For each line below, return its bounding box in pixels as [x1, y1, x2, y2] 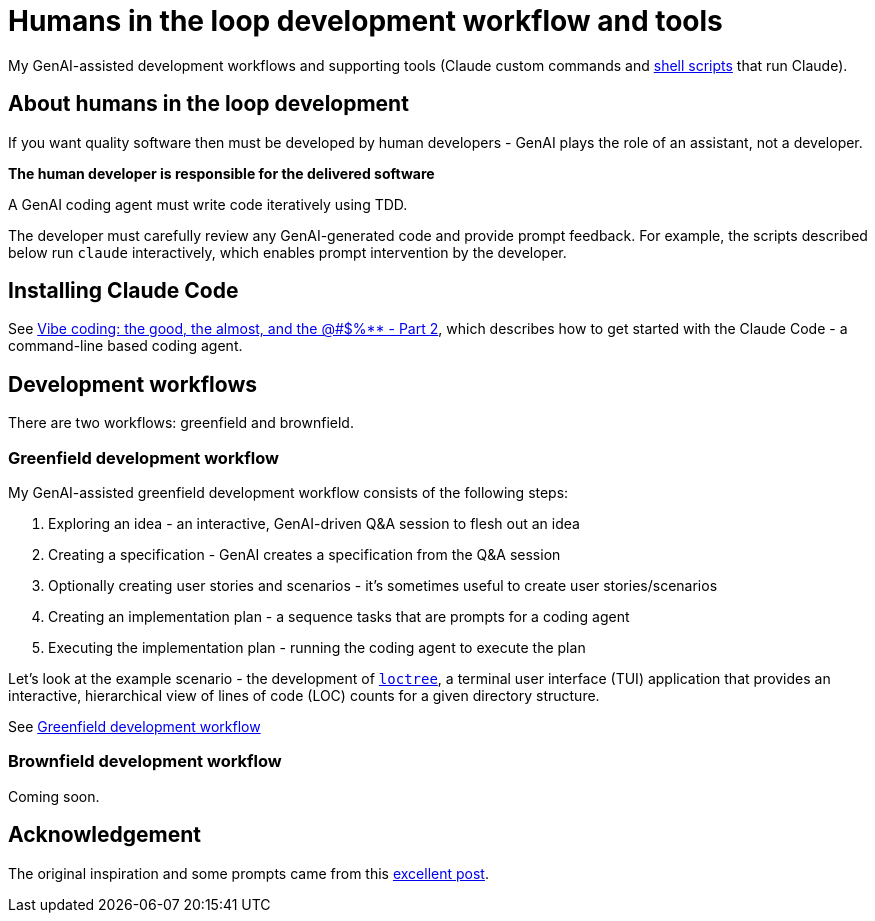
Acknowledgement [8, 822, 201, 848]
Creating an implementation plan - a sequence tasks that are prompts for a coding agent [48, 608, 630, 626]
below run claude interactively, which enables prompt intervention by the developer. [8, 243, 567, 261]
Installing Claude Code [8, 278, 239, 304]
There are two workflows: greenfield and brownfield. [8, 414, 354, 432]
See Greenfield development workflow [8, 718, 261, 736]
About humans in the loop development [8, 91, 409, 117]
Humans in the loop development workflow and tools [8, 4, 723, 38]
